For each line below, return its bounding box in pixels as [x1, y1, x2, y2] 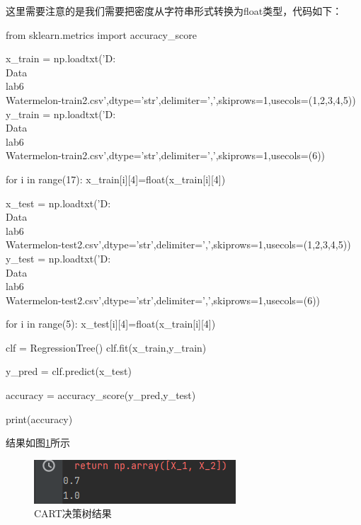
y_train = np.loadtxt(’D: [6, 106, 116, 121]
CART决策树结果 [34, 506, 112, 521]
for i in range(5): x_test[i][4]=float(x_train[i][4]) [6, 316, 216, 331]
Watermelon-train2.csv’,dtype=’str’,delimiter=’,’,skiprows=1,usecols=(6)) [6, 148, 326, 163]
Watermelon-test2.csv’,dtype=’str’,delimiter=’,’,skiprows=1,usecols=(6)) [6, 292, 321, 307]
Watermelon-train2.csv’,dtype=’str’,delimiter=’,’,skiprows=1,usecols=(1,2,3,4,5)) [6, 92, 356, 107]
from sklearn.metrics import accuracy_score [6, 27, 197, 42]
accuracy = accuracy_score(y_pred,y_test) [6, 388, 196, 403]
